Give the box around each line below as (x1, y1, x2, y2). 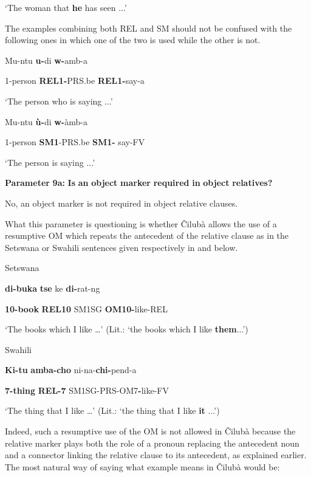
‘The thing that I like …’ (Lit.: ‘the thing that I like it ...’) (5, 404, 220, 417)
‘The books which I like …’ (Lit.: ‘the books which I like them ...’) (5, 323, 248, 335)
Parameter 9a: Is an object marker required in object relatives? (5, 176, 273, 189)
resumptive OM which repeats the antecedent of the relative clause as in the (5, 229, 289, 242)
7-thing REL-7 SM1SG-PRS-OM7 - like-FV (5, 383, 169, 396)
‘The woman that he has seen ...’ (5, 1, 127, 13)
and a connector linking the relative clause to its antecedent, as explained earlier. (5, 448, 307, 461)
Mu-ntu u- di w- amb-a (5, 53, 87, 66)
